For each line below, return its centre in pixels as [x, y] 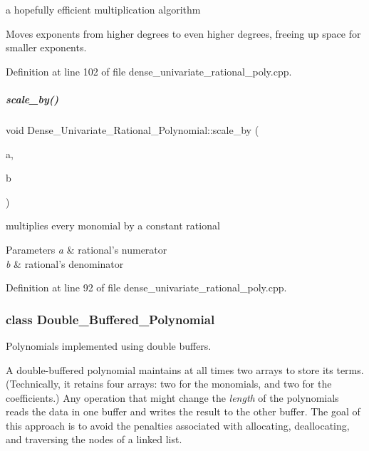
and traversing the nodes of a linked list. [94, 439]
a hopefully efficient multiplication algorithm [103, 9]
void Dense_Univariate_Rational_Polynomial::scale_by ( [132, 129]
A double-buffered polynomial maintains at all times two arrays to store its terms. [185, 369]
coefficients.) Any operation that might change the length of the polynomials [172, 397]
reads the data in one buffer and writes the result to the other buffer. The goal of [183, 411]
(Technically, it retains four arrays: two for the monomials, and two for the [169, 384]
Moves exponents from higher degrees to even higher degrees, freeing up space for [183, 33]
